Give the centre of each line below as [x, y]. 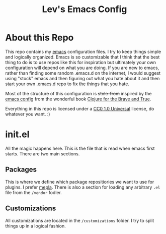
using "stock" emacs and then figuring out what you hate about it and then [82, 78]
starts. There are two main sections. [43, 154]
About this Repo [39, 38]
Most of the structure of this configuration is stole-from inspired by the [78, 93]
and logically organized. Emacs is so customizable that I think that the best [82, 57]
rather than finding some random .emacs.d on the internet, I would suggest [83, 73]
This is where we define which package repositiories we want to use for [80, 182]
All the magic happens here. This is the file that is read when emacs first [80, 148]
